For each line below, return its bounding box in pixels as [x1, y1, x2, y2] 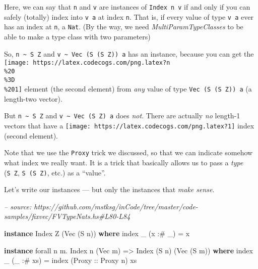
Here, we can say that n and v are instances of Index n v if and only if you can [4, 2, 250, 12]
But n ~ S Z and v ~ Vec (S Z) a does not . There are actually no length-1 [4, 110, 240, 121]
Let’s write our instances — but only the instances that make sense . [4, 184, 215, 195]
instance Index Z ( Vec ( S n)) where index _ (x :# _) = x [4, 228, 190, 239]
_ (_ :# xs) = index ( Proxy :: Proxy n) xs [4, 255, 137, 265]
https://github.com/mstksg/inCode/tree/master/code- [34, 201, 198, 211]
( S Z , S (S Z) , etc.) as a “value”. [4, 167, 106, 177]
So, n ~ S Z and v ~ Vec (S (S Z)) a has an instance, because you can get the [4, 48, 254, 59]
